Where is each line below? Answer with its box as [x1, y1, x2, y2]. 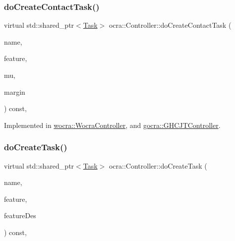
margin [4, 86, 25, 97]
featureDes [4, 210, 36, 221]
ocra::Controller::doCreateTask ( [109, 160, 207, 171]
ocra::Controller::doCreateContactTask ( [109, 20, 232, 30]
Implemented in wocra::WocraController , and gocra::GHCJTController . [4, 120, 221, 130]
